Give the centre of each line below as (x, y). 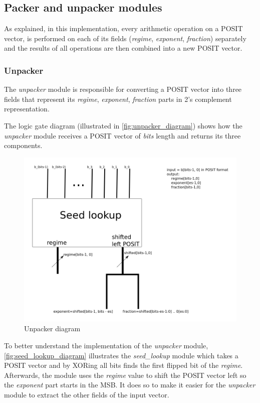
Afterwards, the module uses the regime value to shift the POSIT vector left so (125, 375)
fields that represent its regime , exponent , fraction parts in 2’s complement (118, 99)
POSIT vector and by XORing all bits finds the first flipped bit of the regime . (123, 365)
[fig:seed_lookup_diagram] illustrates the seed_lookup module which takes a (121, 355)
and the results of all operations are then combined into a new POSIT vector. (123, 48)
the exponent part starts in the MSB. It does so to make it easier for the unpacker (130, 385)
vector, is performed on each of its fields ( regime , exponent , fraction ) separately (125, 38)
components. (23, 145)
